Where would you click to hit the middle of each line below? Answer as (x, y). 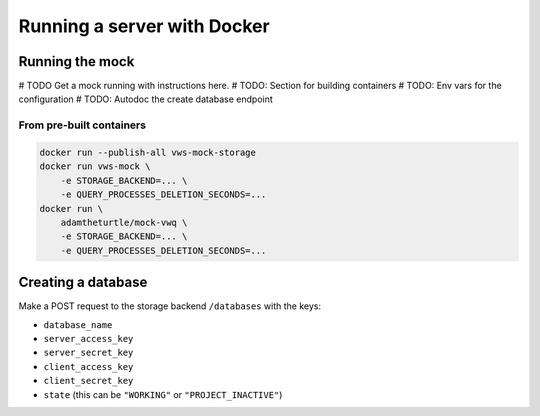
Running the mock (76, 61)
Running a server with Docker (144, 26)
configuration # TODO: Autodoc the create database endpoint (146, 99)
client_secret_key (88, 381)
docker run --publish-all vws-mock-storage (148, 152)
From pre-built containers (82, 125)
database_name (78, 324)
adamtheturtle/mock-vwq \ (124, 222)
